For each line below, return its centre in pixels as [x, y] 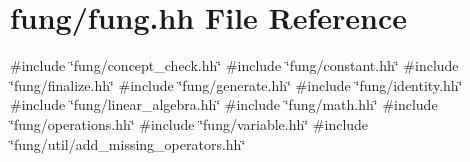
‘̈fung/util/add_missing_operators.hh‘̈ [128, 143]
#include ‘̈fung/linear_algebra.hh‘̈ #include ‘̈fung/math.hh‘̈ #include [224, 104]
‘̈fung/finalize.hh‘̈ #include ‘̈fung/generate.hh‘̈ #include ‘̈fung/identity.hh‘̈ [236, 84]
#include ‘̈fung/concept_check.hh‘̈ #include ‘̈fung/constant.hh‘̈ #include [234, 65]
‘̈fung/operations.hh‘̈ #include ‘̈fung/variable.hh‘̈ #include [189, 123]
